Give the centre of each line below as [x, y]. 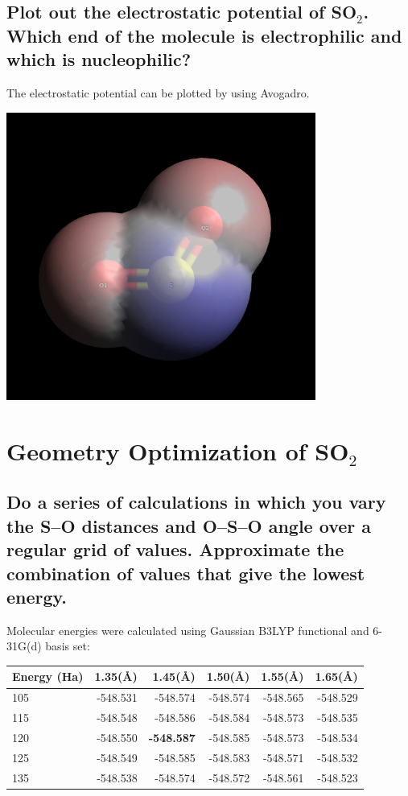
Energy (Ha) [48, 676]
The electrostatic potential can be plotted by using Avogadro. [158, 92]
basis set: [68, 646]
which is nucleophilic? [99, 59]
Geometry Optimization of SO [178, 450]
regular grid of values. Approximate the [175, 549]
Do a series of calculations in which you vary [196, 502]
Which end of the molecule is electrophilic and [204, 35]
